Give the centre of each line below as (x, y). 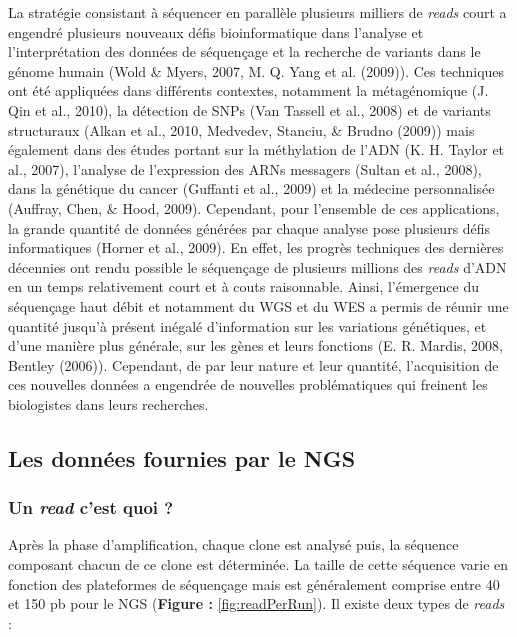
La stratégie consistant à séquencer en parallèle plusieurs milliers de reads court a (257, 12)
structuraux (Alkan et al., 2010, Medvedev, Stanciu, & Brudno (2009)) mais (241, 129)
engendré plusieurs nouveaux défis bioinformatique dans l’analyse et (216, 31)
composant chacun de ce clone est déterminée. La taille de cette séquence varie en (258, 564)
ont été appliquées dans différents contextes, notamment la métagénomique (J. (248, 90)
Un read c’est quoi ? (91, 507)
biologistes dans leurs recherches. (108, 403)
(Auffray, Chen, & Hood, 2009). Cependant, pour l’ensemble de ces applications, (254, 207)
